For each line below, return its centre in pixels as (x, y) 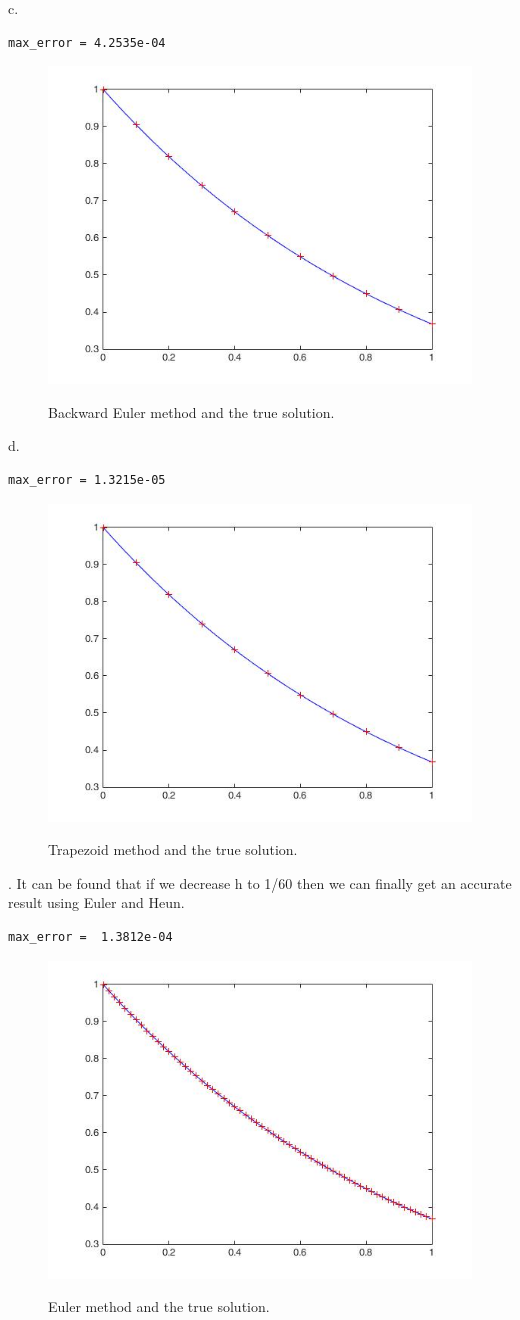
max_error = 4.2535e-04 (87, 42)
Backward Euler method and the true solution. (191, 411)
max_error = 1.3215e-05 (87, 479)
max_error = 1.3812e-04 (90, 936)
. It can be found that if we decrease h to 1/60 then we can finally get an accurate (260, 882)
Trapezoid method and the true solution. (173, 849)
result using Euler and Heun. (96, 902)
